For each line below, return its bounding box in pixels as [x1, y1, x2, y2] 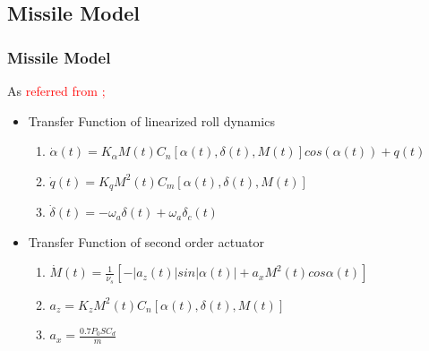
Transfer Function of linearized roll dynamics [28, 111, 275, 130]
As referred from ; [7, 81, 106, 99]
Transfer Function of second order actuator [28, 232, 264, 251]
